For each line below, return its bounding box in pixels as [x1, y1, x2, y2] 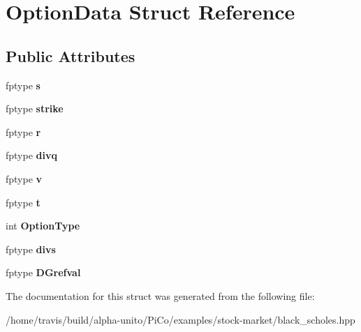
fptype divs [6, 241, 56, 256]
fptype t [6, 195, 40, 209]
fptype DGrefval [6, 265, 81, 280]
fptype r [6, 124, 41, 139]
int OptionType [6, 218, 80, 233]
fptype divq [6, 148, 57, 163]
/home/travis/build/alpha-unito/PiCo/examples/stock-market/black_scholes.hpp [6, 312, 355, 326]
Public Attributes [6, 45, 135, 66]
